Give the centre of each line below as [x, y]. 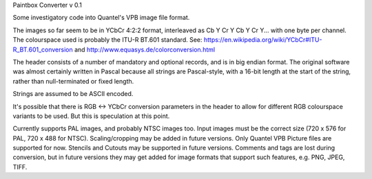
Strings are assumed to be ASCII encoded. [73, 94]
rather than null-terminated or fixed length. [73, 81]
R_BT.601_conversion [43, 49]
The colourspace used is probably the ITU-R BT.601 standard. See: [107, 40]
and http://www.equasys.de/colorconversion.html [145, 49]
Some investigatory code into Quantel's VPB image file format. [101, 18]
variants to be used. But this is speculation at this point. [91, 116]
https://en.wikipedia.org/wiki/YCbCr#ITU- [263, 40]
